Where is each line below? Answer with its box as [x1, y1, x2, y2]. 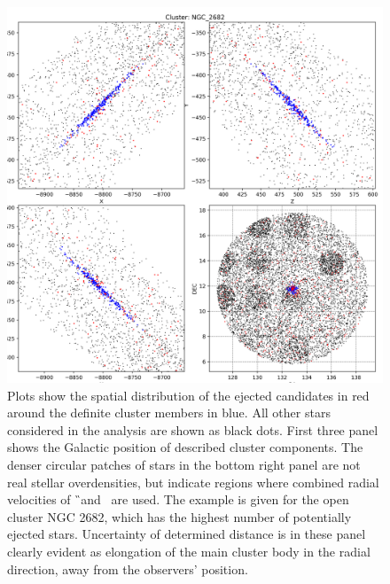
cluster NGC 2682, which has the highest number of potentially [7, 507, 352, 526]
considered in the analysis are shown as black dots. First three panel [7, 420, 378, 439]
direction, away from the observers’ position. [7, 559, 248, 578]
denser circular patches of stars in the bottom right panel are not [7, 455, 361, 473]
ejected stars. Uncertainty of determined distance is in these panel [7, 525, 366, 543]
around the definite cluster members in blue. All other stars [7, 403, 331, 422]
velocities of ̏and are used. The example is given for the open [7, 490, 349, 509]
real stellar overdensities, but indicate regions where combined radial [7, 472, 379, 491]
